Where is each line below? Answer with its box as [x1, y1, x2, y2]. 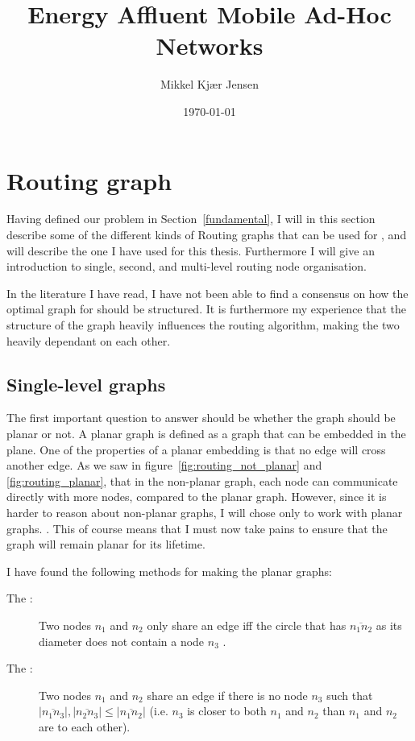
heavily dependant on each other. [6, 332, 171, 349]
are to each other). [39, 718, 131, 735]
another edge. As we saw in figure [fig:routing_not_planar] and [6, 457, 322, 474]
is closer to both [187, 702, 267, 719]
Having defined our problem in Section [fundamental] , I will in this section [6, 210, 376, 227]
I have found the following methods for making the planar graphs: [6, 562, 332, 579]
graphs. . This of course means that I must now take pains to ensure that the [6, 520, 388, 536]
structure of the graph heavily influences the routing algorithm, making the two [6, 317, 400, 333]
